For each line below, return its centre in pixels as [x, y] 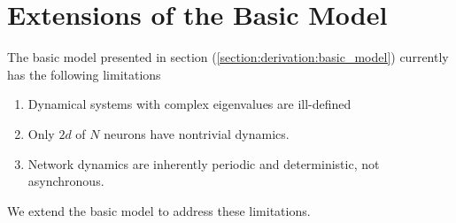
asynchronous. [66, 181]
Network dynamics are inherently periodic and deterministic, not [204, 163]
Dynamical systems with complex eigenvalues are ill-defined [189, 104]
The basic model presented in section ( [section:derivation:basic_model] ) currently [228, 57]
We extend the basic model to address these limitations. [159, 210]
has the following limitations [84, 74]
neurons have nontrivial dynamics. [197, 133]
